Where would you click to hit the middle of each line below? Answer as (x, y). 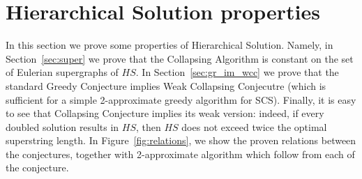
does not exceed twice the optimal (254, 126)
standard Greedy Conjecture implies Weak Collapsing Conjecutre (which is (166, 85)
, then (148, 126)
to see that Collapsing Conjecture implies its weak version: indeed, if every (165, 113)
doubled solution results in (62, 126)
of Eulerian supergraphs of (62, 72)
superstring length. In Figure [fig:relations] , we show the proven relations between (181, 140)
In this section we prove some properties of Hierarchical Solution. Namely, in (169, 45)
